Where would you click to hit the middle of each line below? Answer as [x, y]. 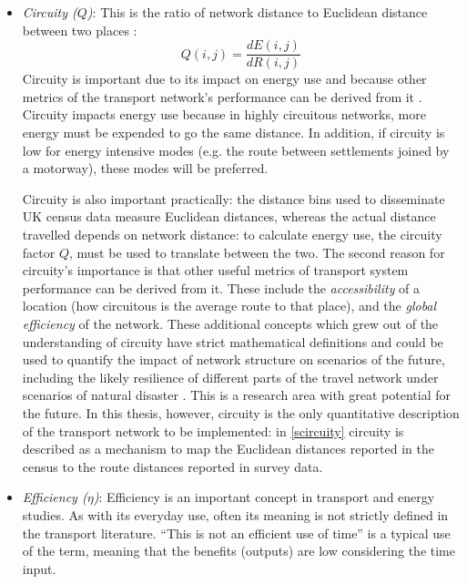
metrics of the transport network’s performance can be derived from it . [222, 96]
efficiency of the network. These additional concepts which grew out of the [230, 323]
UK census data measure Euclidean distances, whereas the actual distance [229, 216]
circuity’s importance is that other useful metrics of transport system [215, 270]
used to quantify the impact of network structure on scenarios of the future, [233, 359]
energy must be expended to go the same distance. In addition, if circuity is [233, 133]
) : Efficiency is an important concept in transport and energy [264, 497]
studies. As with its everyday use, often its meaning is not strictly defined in [235, 514]
